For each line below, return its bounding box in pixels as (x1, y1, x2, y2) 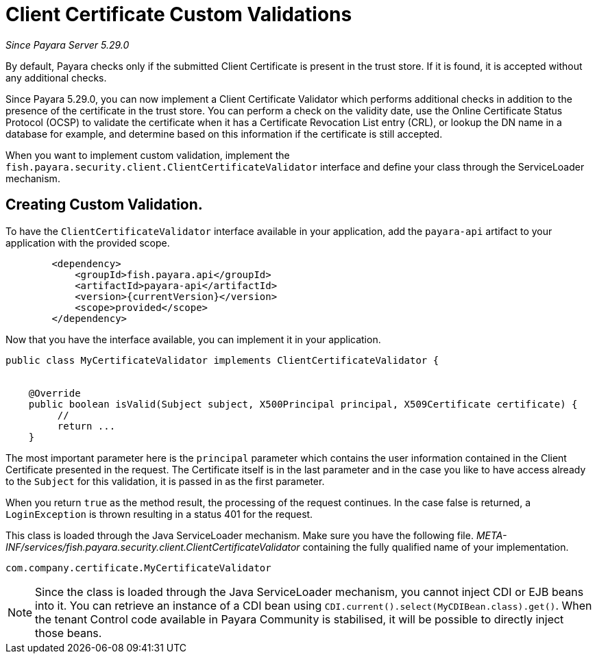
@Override (28, 387, 81, 399)
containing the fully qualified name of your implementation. (302, 540, 569, 553)
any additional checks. (5, 71, 107, 84)
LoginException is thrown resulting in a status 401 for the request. (5, 508, 313, 520)
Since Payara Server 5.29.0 (5, 38, 130, 51)
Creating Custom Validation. (5, 196, 203, 214)
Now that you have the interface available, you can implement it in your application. (5, 333, 381, 345)
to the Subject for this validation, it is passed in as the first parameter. (5, 475, 325, 487)
